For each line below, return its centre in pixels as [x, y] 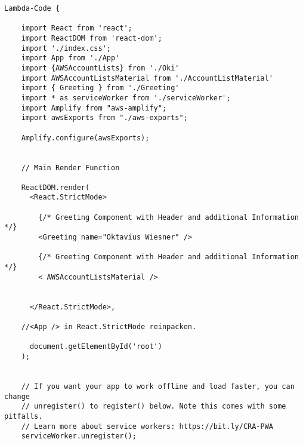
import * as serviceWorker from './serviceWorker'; [126, 98]
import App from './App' [70, 58]
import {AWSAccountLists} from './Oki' [100, 68]
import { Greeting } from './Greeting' [100, 88]
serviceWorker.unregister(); [79, 436]
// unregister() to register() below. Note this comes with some [154, 406]
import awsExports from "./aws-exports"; [104, 118]
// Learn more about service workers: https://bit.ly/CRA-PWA [147, 426]
